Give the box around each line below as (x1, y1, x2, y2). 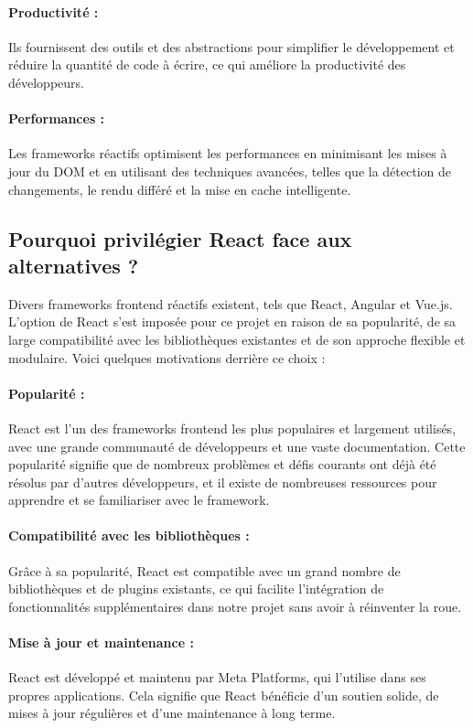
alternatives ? (8, 251, 139, 279)
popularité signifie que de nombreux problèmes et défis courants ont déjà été (8, 455, 436, 474)
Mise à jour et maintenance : (8, 633, 194, 652)
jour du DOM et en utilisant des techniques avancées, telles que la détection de (8, 161, 451, 180)
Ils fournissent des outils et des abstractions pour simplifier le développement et (8, 37, 455, 56)
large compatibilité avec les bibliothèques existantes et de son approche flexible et (8, 329, 466, 348)
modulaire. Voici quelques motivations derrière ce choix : (8, 348, 326, 367)
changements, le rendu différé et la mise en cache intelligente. (8, 179, 351, 198)
